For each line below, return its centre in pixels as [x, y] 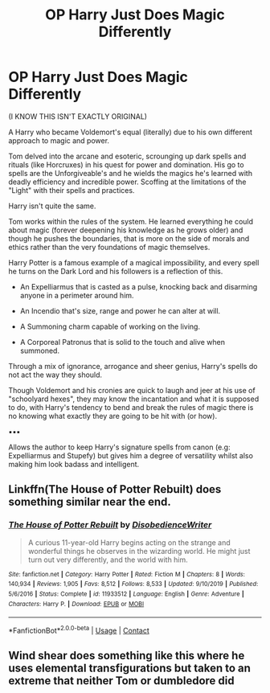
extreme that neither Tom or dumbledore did [121, 681]
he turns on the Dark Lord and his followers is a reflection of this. [116, 271]
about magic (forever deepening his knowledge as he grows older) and [126, 230]
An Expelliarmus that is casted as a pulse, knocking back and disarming [139, 286]
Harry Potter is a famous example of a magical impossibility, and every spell [134, 262]
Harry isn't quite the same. [52, 206]
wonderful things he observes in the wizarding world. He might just [139, 551]
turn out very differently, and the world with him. [108, 560]
